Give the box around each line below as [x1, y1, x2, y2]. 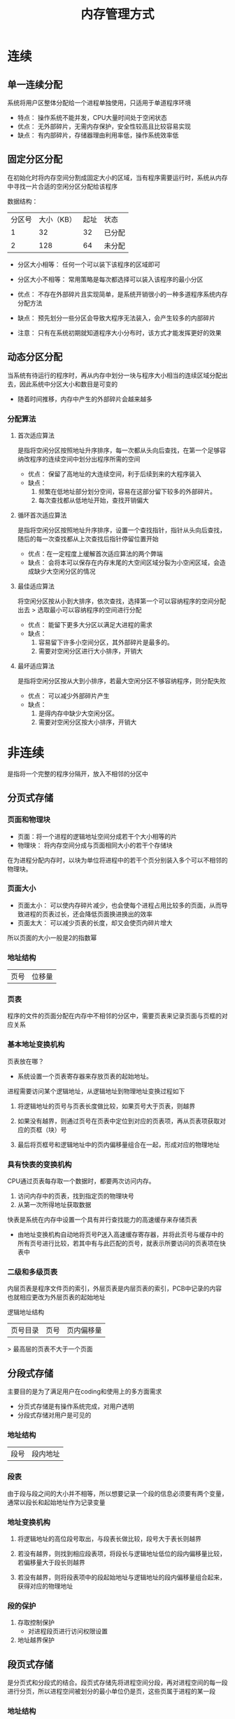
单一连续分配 [7, 79, 63, 90]
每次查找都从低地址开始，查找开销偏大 [38, 496, 149, 504]
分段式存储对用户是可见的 [17, 1411, 92, 1420]
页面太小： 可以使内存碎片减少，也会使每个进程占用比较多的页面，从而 [17, 901, 222, 909]
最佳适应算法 [17, 581, 55, 590]
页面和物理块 [7, 815, 51, 825]
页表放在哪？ [7, 1057, 44, 1065]
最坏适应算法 [17, 661, 55, 670]
